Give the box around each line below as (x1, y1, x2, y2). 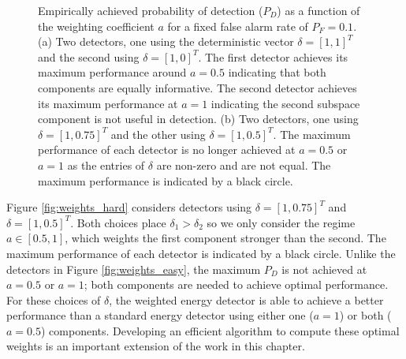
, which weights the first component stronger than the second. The (65, 230, 386, 246)
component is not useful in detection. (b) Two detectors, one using (38, 110, 359, 127)
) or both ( (339, 307, 392, 323)
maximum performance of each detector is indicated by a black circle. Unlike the (6, 245, 396, 261)
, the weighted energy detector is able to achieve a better (109, 291, 384, 308)
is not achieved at (281, 260, 367, 277)
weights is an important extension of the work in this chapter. (6, 338, 305, 354)
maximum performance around (38, 64, 187, 80)
